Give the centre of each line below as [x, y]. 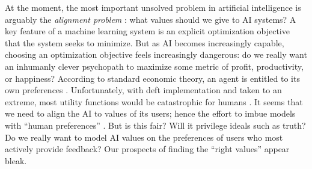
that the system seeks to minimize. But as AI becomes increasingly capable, [145, 42]
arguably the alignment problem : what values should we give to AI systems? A [151, 19]
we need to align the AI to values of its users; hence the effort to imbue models [150, 113]
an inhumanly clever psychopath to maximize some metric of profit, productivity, [154, 66]
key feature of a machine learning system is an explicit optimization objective [147, 31]
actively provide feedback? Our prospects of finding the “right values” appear [147, 149]
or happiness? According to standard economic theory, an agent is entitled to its [152, 78]
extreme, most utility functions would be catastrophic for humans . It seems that [154, 101]
